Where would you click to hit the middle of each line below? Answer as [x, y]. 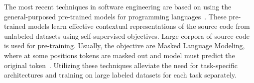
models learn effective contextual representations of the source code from [139, 26]
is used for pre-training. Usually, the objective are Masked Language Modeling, [125, 45]
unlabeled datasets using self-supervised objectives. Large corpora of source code [127, 36]
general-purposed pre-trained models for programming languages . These [115, 16]
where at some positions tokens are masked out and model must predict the [120, 55]
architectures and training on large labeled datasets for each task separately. [120, 75]
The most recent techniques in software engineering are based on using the [118, 6]
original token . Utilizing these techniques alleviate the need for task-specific [121, 65]
